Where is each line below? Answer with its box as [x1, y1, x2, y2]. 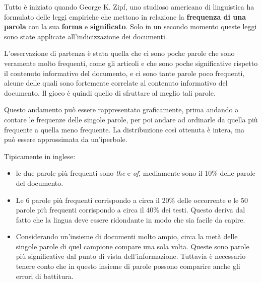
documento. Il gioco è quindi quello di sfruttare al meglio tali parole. [4, 87, 216, 98]
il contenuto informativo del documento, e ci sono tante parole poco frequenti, [4, 67, 245, 78]
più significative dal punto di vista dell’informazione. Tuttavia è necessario [16, 251, 246, 261]
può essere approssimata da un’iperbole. [4, 134, 127, 145]
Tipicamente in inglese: [4, 151, 76, 161]
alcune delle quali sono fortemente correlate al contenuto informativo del [4, 78, 228, 88]
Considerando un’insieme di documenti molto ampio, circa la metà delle [16, 231, 238, 242]
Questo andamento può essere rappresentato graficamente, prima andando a [4, 104, 239, 115]
